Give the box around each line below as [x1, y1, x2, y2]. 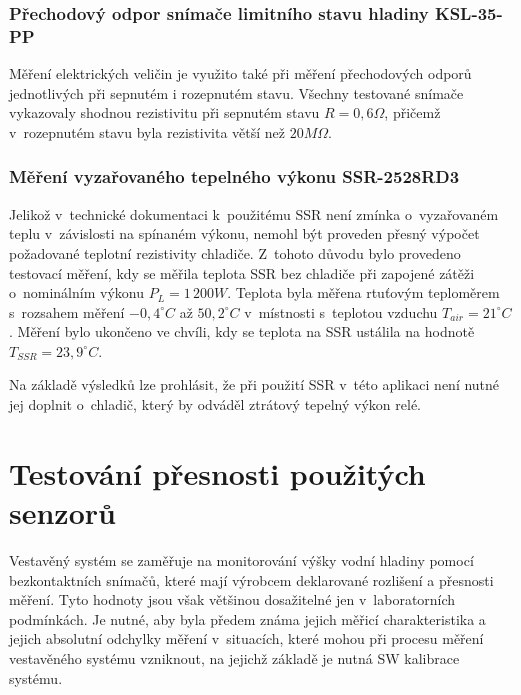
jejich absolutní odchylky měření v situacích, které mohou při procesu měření [9, 628, 484, 649]
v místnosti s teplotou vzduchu [244, 301, 438, 322]
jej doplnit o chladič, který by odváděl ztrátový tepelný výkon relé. [9, 394, 421, 415]
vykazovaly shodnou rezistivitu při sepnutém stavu [9, 102, 320, 123]
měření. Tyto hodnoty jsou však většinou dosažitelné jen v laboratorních [9, 589, 456, 610]
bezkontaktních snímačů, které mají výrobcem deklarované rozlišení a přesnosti [9, 569, 494, 590]
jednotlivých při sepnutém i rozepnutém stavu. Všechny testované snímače [9, 82, 464, 103]
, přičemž [384, 102, 441, 123]
